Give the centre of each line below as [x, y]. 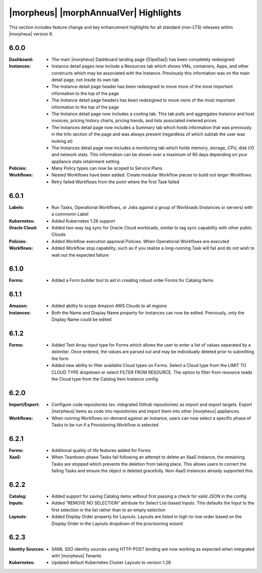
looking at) [62, 141]
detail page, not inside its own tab [85, 80]
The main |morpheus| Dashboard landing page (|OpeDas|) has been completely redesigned [143, 59]
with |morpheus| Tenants [77, 556]
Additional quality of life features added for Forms [101, 450]
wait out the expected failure [80, 255]
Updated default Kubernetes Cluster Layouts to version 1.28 [111, 563]
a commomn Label [70, 214]
